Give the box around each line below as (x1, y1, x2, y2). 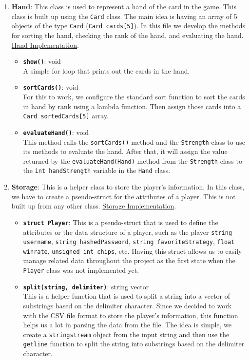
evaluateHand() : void (23, 127, 89, 137)
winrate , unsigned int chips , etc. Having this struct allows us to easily (23, 246, 242, 256)
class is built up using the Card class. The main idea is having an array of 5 (11, 11, 237, 21)
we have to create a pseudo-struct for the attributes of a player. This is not (11, 191, 236, 201)
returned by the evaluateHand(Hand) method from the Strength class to (23, 155, 242, 166)
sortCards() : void (23, 82, 78, 92)
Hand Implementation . (11, 39, 79, 50)
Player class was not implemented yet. (23, 265, 139, 275)
